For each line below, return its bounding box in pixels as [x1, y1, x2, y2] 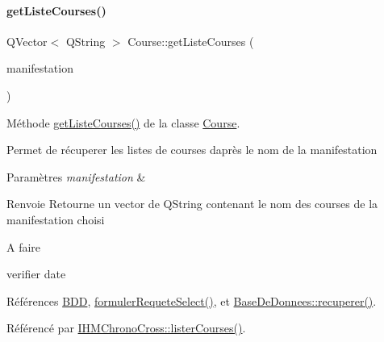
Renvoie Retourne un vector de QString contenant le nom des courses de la [6, 195, 378, 212]
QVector [6, 32, 48, 49]
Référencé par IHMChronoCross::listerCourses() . [6, 319, 246, 336]
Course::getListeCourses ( [127, 32, 254, 49]
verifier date [6, 265, 66, 282]
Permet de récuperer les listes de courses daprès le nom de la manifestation [6, 141, 378, 158]
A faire [6, 238, 41, 255]
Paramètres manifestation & [6, 168, 146, 185]
